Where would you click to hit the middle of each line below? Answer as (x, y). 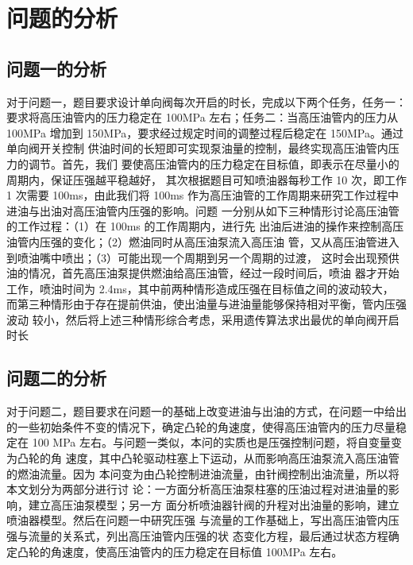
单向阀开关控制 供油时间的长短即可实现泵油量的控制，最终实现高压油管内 (197, 148)
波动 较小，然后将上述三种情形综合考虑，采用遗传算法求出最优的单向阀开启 (203, 319)
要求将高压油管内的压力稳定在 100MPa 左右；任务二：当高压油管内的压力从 (203, 117)
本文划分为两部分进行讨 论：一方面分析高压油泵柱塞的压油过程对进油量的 (197, 489)
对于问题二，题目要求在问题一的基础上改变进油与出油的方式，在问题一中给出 (206, 411)
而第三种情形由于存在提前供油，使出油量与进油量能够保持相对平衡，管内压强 (206, 304)
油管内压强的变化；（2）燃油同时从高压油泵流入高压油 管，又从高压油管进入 (203, 241)
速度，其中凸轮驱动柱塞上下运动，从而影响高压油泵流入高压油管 (232, 458)
